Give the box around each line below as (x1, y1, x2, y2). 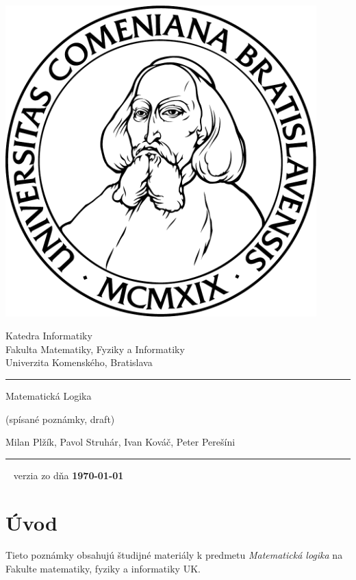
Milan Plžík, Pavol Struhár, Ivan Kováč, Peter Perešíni (5, 435, 236, 449)
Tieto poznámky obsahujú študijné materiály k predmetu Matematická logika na (5, 548, 343, 562)
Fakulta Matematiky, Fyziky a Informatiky (5, 341, 185, 356)
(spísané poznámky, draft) (5, 411, 115, 426)
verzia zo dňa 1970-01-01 (13, 468, 124, 482)
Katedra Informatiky (5, 328, 92, 343)
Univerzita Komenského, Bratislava (5, 355, 153, 370)
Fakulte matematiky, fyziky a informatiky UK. (5, 561, 201, 576)
